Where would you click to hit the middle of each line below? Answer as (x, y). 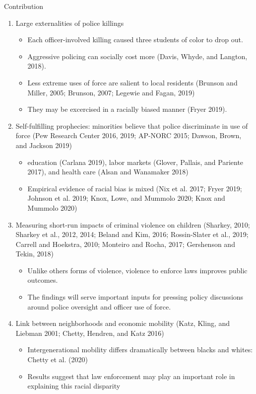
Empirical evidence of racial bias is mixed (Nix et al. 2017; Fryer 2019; (135, 188)
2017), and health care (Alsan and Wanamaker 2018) (108, 172)
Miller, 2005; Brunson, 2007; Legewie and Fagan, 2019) (111, 92)
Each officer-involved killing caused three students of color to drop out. (135, 39)
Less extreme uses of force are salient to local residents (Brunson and (132, 82)
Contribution (24, 6)
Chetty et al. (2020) (58, 359)
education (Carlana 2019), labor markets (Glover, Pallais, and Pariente (135, 162)
